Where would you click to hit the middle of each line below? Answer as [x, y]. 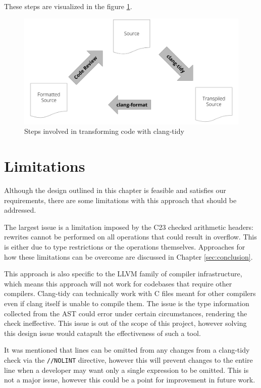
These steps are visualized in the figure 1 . [68, 6]
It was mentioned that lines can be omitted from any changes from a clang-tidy [127, 350]
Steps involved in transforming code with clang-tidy [104, 131]
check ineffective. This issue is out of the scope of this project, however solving [125, 323]
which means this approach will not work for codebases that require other [118, 283]
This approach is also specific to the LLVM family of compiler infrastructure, [123, 274]
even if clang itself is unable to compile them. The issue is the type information [127, 303]
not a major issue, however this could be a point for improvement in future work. [130, 380]
